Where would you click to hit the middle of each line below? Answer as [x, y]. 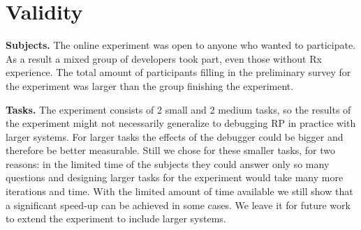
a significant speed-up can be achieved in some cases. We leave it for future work [178, 205]
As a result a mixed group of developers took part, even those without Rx [164, 58]
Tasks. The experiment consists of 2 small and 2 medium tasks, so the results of [178, 109]
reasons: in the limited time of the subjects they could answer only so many [168, 163]
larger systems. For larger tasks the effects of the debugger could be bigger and [175, 136]
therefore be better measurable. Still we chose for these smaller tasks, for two [171, 150]
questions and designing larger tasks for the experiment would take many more [175, 177]
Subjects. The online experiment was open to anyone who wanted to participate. [181, 45]
